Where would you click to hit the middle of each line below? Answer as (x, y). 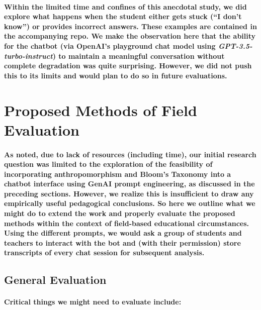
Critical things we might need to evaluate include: (93, 302)
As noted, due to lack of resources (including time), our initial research (130, 154)
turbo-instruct (28, 56)
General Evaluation (55, 280)
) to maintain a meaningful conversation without (139, 56)
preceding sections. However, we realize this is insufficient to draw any (129, 193)
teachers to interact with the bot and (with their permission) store (122, 242)
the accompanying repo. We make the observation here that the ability (130, 36)
